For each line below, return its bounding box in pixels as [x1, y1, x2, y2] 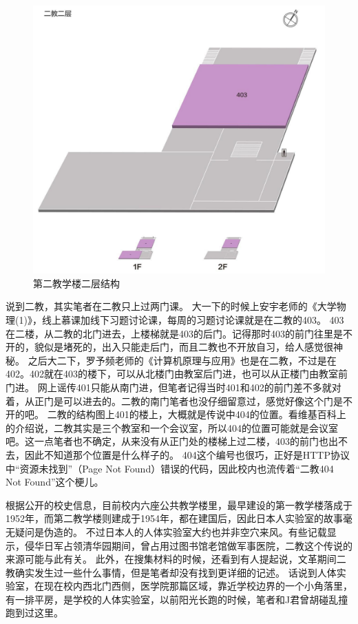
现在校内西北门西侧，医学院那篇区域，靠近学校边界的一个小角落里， [43, 579, 352, 593]
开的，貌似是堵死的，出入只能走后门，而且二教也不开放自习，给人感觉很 [6, 340, 333, 354]
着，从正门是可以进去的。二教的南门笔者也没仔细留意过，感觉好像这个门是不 [6, 393, 352, 408]
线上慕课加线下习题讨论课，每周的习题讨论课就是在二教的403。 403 [41, 313, 344, 326]
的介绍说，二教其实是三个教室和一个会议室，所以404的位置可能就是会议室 [6, 420, 338, 435]
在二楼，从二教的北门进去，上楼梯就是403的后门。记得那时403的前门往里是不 [6, 326, 352, 340]
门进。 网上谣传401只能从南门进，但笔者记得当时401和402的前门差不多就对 [6, 379, 341, 394]
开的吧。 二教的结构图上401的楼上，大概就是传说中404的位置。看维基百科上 [6, 407, 346, 422]
